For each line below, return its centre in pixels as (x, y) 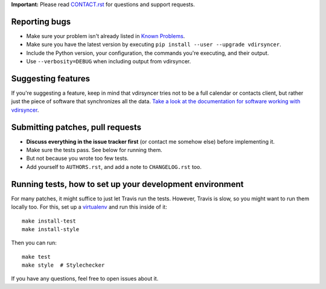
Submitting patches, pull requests (76, 127)
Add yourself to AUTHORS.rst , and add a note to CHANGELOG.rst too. (114, 167)
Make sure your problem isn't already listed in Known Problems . (106, 36)
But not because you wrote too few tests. (78, 158)
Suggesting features (51, 78)
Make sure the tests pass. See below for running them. (94, 150)
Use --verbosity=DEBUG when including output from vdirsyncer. (109, 62)
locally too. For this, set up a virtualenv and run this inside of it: (89, 207)
